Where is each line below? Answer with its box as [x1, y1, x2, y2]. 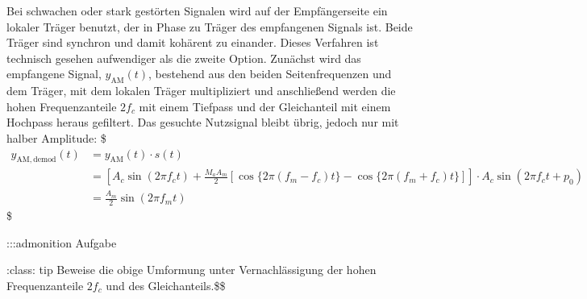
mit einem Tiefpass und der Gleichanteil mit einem [139, 98, 391, 114]
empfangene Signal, [6, 65, 102, 82]
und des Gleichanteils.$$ [106, 276, 226, 293]
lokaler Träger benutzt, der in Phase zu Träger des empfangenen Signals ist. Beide [6, 18, 413, 35]
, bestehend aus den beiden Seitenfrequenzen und [148, 65, 392, 82]
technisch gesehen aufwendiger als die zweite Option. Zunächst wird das [6, 49, 361, 66]
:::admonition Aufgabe [6, 234, 117, 251]
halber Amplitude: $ [6, 129, 106, 146]
